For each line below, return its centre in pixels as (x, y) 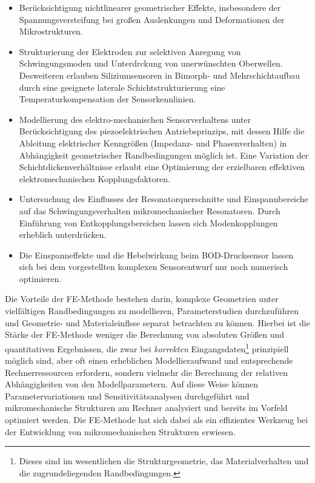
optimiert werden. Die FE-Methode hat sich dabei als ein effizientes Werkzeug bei (157, 420)
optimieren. (40, 278)
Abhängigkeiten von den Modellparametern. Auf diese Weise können (131, 384)
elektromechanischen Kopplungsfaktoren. (94, 178)
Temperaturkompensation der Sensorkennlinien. (108, 99)
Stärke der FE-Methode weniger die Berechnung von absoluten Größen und (145, 334)
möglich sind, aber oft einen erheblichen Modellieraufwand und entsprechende (149, 360)
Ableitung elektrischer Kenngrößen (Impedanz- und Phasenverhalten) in (153, 143)
